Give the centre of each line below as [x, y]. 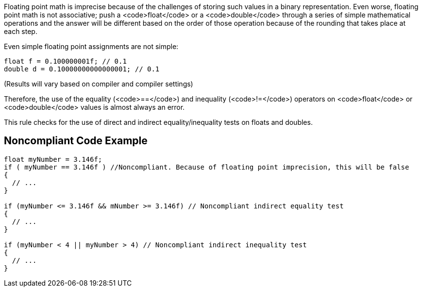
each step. [21, 31]
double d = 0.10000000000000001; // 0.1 [82, 69]
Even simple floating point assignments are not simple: [91, 46]
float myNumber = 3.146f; [53, 159]
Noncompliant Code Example [76, 141]
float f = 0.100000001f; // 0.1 [65, 61]
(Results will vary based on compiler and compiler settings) [99, 84]
